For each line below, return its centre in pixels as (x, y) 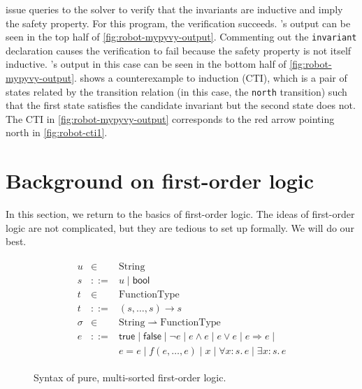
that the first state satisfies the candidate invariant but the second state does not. (181, 105)
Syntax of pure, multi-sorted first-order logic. (130, 377)
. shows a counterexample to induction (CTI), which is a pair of (211, 78)
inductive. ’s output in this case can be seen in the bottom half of (146, 64)
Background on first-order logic (160, 181)
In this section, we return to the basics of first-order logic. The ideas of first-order (180, 214)
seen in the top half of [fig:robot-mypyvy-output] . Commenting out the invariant (181, 37)
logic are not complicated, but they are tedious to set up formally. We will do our (180, 227)
